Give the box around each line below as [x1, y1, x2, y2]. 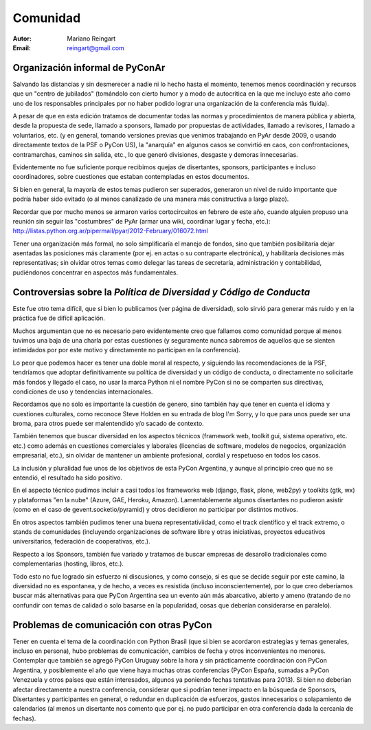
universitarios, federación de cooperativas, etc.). [12, 537, 150, 546]
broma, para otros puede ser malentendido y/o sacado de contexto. [12, 420, 204, 428]
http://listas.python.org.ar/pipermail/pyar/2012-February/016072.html [12, 227, 209, 235]
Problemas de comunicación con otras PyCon [12, 619, 212, 631]
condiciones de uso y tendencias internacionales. [12, 387, 153, 396]
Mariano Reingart [67, 34, 116, 43]
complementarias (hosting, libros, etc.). [12, 559, 124, 568]
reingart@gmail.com [67, 43, 125, 52]
